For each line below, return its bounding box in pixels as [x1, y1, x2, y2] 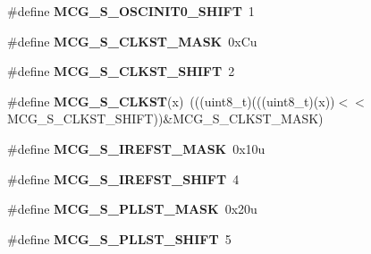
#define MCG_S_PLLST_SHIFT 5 [7, 229, 232, 248]
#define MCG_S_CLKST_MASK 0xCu [7, 31, 257, 50]
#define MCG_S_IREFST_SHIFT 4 [7, 169, 240, 188]
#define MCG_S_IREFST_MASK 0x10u [7, 139, 266, 157]
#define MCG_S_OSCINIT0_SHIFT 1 [7, 2, 255, 20]
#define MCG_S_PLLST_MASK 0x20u [7, 199, 257, 218]
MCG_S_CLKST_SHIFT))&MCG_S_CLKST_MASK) [7, 109, 324, 128]
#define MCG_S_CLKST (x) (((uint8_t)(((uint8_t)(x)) [7, 91, 335, 110]
